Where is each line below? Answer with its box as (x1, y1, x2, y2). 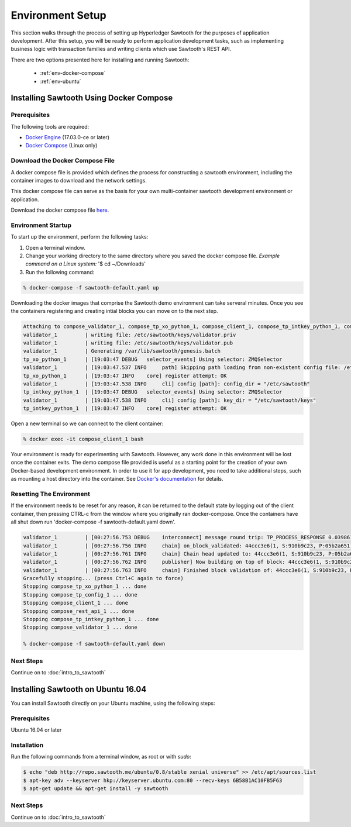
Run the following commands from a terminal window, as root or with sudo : (11, 753, 191, 760)
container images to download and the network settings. (11, 177, 147, 184)
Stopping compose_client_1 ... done (23, 599, 129, 607)
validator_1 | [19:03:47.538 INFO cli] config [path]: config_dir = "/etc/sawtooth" (23, 380, 310, 387)
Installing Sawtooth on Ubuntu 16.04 (11, 684, 147, 694)
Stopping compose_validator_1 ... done (23, 624, 137, 631)
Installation (11, 740, 44, 749)
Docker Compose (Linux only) (25, 142, 98, 149)
